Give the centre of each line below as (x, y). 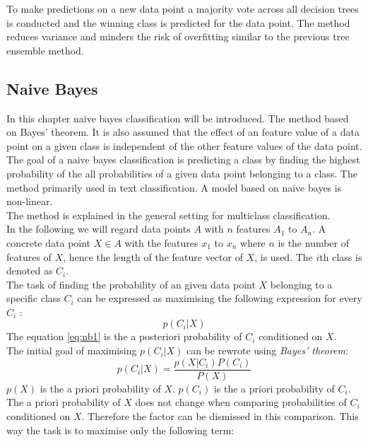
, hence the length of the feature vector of (153, 256)
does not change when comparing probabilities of (241, 402)
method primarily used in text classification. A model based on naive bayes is (174, 187)
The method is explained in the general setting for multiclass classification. (168, 215)
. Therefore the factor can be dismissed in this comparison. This (220, 415)
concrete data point (49, 242)
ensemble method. (45, 50)
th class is (341, 256)
